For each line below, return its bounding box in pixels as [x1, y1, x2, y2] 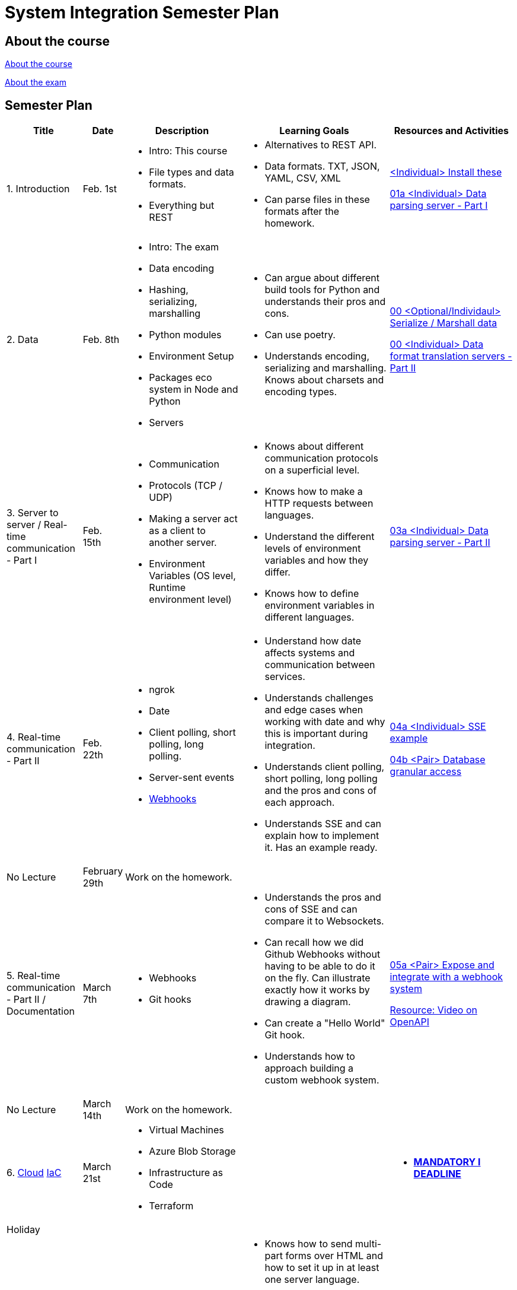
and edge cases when [264, 704, 363, 716]
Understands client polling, [264, 761, 385, 773]
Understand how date [264, 635, 362, 647]
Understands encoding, [264, 350, 369, 363]
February [82, 865, 123, 878]
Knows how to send [264, 1238, 353, 1250]
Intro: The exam [149, 241, 219, 253]
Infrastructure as [149, 1167, 224, 1179]
